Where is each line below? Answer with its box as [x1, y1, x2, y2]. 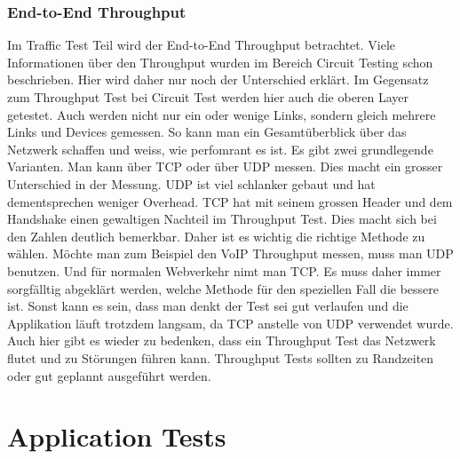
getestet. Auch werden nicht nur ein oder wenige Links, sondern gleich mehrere [7, 105, 436, 123]
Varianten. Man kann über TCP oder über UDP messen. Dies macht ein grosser [7, 157, 443, 176]
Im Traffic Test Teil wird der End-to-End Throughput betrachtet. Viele [7, 36, 396, 54]
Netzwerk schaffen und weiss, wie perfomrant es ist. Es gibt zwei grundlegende [7, 139, 433, 158]
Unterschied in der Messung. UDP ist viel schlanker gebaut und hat [7, 174, 376, 193]
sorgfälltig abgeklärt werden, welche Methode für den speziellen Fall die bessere [7, 279, 440, 297]
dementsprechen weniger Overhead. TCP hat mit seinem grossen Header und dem [7, 192, 453, 210]
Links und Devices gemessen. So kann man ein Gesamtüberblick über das [7, 123, 407, 141]
